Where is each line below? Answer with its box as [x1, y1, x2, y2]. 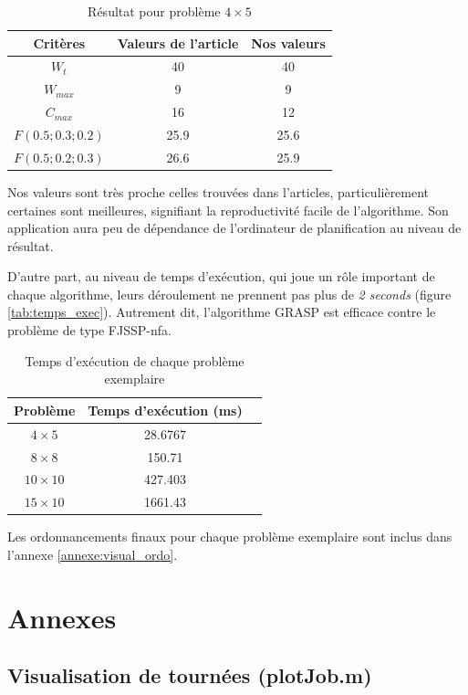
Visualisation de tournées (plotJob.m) [7, 661, 372, 690]
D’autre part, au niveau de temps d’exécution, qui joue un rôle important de [7, 267, 435, 286]
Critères [33, 33, 86, 52]
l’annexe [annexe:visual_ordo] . [7, 544, 178, 563]
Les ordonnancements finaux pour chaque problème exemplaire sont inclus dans [7, 527, 452, 546]
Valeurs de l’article [117, 33, 239, 52]
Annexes [7, 598, 117, 636]
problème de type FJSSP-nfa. [7, 321, 172, 340]
